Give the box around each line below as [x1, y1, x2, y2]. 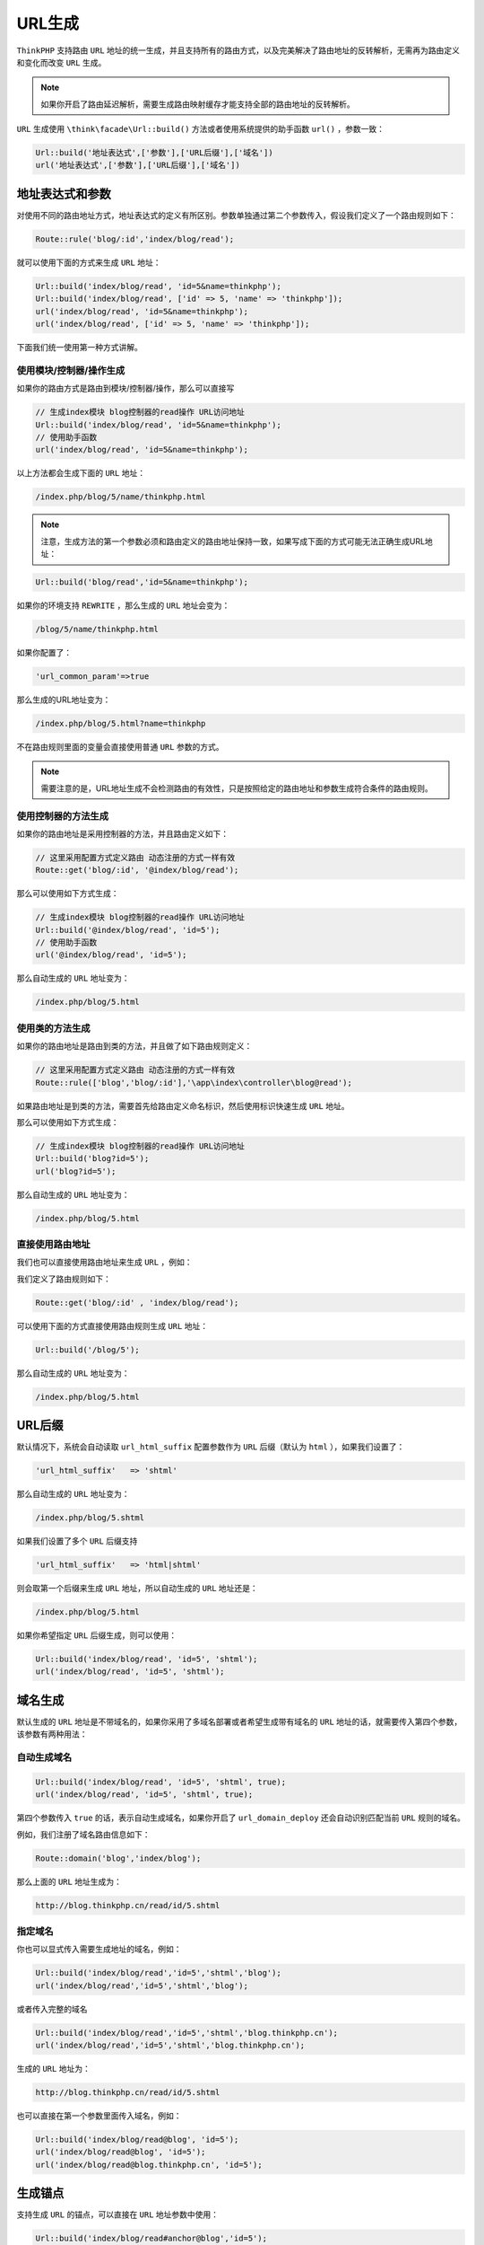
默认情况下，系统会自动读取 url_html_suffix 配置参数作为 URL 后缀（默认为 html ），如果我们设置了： [16, 1441, 405, 1452]
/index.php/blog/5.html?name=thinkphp [35, 718, 206, 729]
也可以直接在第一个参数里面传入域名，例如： [16, 2110, 182, 2121]
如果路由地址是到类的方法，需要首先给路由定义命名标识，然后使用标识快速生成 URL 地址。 [16, 1100, 350, 1111]
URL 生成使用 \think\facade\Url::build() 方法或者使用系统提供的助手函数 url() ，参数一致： [16, 124, 385, 135]
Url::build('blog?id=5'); [35, 1154, 150, 1164]
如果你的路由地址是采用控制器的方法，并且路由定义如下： [16, 828, 229, 839]
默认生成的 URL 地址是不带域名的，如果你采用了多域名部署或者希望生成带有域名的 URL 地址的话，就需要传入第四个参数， [16, 1716, 462, 1727]
